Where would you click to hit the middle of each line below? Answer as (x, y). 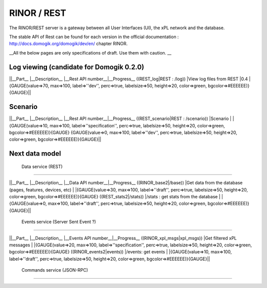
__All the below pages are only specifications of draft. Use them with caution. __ (90, 53)
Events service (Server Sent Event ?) (59, 222)
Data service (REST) (42, 167)
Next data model (35, 154)
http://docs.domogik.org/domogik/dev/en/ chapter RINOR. (68, 44)
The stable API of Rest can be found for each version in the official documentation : (94, 37)
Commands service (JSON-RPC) (55, 270)
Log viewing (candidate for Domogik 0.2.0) (77, 67)
